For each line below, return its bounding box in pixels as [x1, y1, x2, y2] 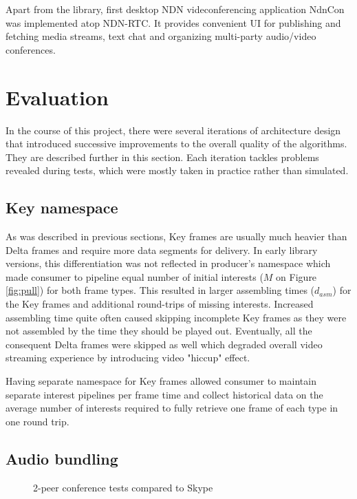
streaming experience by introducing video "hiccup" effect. [6, 350, 250, 365]
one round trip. [6, 414, 69, 428]
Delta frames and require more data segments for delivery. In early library [6, 242, 318, 257]
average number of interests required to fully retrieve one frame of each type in [6, 401, 338, 415]
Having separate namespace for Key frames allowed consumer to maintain [6, 374, 316, 388]
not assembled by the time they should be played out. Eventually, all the [6, 323, 312, 338]
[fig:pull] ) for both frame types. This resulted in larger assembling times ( [6, 283, 315, 297]
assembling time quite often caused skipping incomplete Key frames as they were [6, 310, 347, 324]
